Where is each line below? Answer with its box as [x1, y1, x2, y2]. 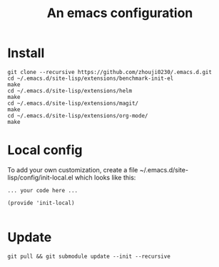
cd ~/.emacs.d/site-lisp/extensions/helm [7, 87, 133, 94]
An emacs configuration [46, 5, 193, 21]
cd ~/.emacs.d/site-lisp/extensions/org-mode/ [7, 112, 148, 119]
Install [7, 45, 45, 61]
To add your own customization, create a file [7, 165, 138, 174]
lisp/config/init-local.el [7, 173, 73, 182]
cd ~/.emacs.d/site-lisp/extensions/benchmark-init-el [7, 75, 174, 82]
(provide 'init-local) [7, 199, 75, 206]
